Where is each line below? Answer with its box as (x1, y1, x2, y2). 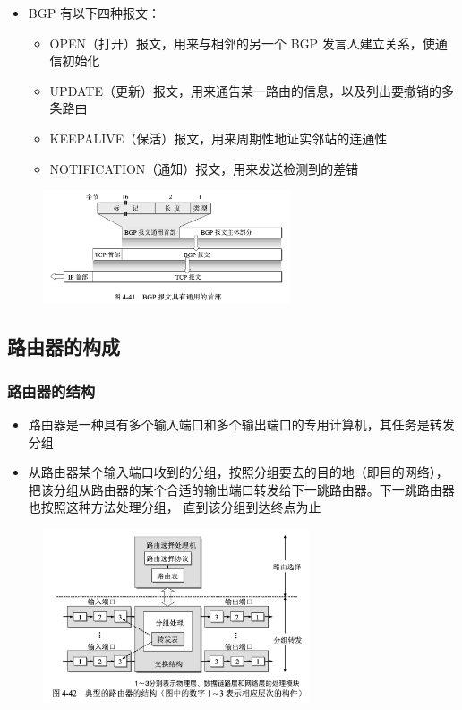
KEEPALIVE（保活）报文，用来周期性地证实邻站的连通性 (49, 128, 388, 147)
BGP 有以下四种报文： (28, 4, 160, 22)
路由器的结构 (7, 379, 96, 402)
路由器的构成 (7, 333, 120, 360)
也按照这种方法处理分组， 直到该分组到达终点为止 (28, 498, 321, 516)
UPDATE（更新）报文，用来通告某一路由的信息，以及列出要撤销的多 (49, 81, 454, 100)
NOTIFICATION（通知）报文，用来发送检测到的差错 (49, 159, 359, 177)
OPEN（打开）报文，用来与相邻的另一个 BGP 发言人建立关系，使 (49, 33, 435, 52)
